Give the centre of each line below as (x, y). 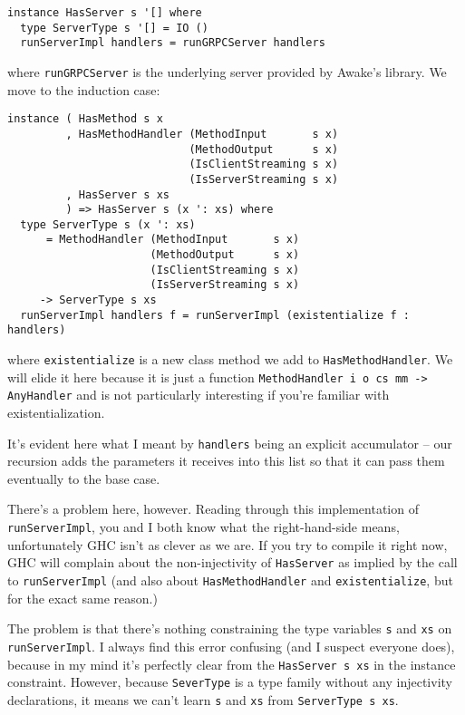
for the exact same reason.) (82, 598)
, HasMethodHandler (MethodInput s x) (202, 134)
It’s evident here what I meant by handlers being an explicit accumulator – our (230, 443)
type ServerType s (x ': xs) (108, 224)
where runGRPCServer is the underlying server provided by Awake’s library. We (227, 71)
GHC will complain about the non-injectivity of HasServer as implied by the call (232, 562)
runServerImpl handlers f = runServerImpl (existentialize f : (215, 315)
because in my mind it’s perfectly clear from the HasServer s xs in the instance (232, 664)
